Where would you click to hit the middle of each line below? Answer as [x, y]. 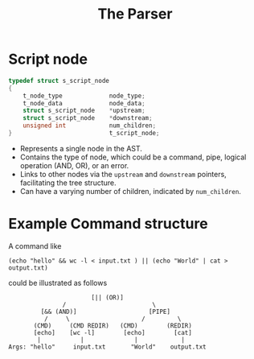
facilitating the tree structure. [68, 183]
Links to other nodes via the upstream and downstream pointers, [123, 174]
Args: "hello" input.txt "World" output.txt [107, 347]
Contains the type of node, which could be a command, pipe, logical [133, 157]
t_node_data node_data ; [84, 103]
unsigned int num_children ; [90, 126]
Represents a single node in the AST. [81, 148]
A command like [35, 246]
